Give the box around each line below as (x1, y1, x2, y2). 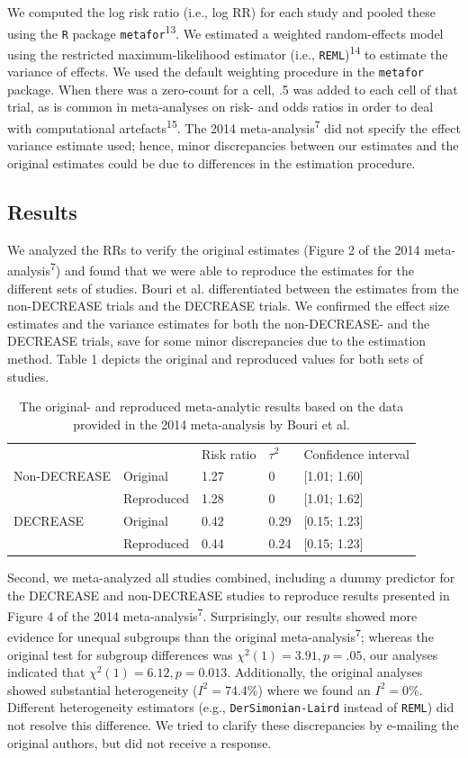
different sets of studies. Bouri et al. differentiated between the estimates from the (7, 278, 459, 297)
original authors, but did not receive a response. (7, 733, 272, 752)
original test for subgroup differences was (7, 645, 233, 663)
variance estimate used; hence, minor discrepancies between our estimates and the (7, 136, 459, 155)
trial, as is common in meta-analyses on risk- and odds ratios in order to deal (7, 97, 434, 116)
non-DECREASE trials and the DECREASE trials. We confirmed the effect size (7, 296, 450, 315)
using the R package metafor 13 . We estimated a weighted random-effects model (7, 21, 444, 42)
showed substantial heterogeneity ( (7, 680, 198, 699)
